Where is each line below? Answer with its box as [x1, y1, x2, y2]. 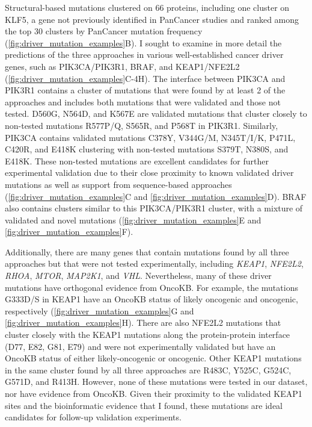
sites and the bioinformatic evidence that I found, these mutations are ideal [5, 399, 283, 411]
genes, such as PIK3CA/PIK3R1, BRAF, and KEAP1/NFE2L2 [5, 60, 240, 72]
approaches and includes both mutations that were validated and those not [5, 95, 281, 108]
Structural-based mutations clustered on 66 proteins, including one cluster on [5, 1, 290, 13]
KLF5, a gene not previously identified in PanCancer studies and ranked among [5, 13, 299, 25]
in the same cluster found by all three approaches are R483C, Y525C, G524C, [5, 363, 292, 376]
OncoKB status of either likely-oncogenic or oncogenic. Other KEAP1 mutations [5, 352, 302, 364]
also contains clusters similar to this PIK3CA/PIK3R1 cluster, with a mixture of [5, 202, 303, 214]
